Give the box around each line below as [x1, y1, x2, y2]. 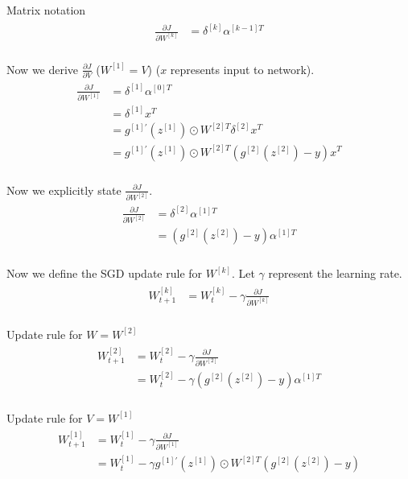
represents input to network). [170, 60, 315, 77]
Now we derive [6, 60, 79, 77]
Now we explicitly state [6, 181, 122, 198]
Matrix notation [6, 2, 86, 18]
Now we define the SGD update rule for [6, 265, 203, 282]
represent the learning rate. [268, 265, 402, 282]
